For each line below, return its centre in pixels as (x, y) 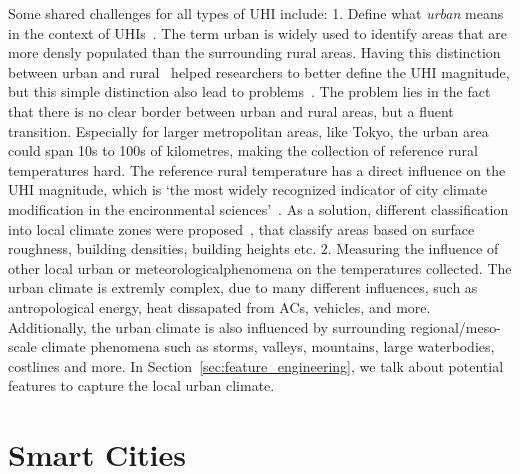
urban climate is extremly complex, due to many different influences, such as (243, 287)
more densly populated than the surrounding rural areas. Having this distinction (254, 52)
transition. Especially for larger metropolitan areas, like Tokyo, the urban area (248, 130)
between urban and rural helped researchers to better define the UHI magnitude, (259, 71)
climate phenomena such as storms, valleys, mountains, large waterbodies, (268, 346)
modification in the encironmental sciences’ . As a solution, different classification (258, 208)
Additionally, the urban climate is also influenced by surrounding (207, 326)
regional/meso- (455, 326)
